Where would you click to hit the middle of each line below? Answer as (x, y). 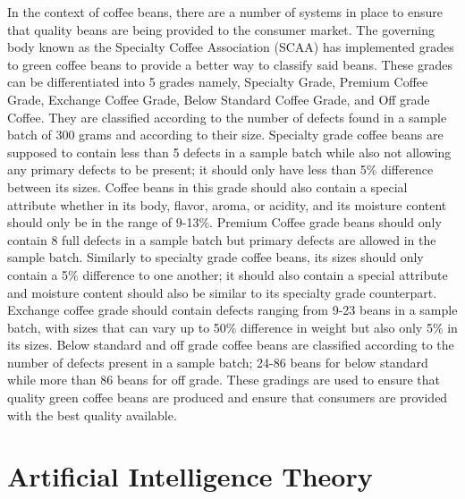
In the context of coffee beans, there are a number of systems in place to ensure (225, 12)
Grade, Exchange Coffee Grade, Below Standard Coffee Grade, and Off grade (219, 99)
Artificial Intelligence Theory (190, 476)
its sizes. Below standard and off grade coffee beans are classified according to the (231, 345)
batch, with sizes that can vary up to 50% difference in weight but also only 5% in (232, 327)
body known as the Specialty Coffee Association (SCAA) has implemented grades (231, 47)
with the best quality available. (92, 414)
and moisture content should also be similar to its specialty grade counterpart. (222, 292)
